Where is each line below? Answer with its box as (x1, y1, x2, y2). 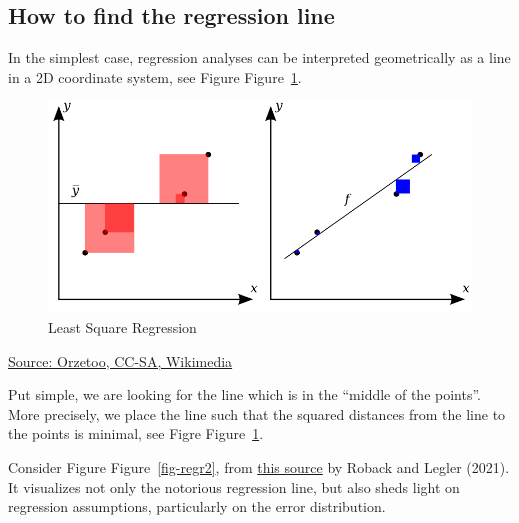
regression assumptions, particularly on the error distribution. (8, 496, 386, 517)
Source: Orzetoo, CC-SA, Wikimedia (8, 350, 233, 371)
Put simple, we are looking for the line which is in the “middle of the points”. (8, 384, 482, 405)
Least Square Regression (48, 316, 197, 337)
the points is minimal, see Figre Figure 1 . (8, 423, 264, 444)
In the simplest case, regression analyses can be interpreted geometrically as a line (8, 47, 511, 68)
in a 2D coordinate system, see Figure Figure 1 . (8, 66, 302, 87)
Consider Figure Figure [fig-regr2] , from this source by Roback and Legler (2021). (8, 456, 510, 477)
